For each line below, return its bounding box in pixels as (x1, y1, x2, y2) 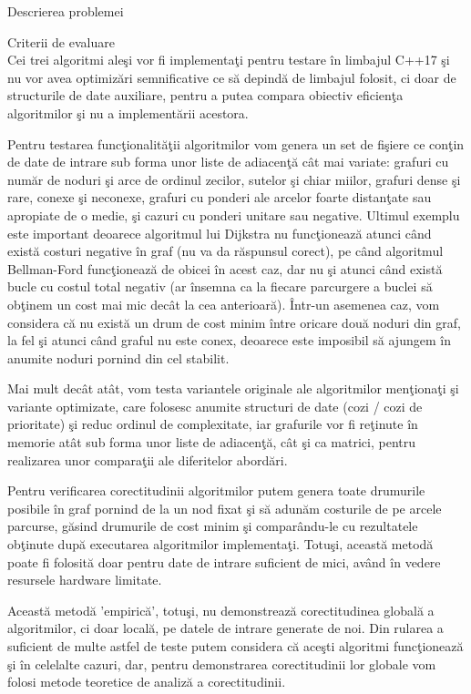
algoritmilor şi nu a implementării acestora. (7, 103, 249, 122)
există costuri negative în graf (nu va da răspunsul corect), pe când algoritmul (7, 241, 444, 260)
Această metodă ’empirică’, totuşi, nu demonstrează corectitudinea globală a (7, 600, 435, 619)
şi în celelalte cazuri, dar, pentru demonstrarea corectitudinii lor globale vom (7, 654, 436, 673)
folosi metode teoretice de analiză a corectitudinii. (7, 672, 286, 691)
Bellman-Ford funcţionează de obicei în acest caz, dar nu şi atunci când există (7, 259, 443, 278)
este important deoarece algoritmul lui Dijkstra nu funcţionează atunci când (7, 223, 432, 242)
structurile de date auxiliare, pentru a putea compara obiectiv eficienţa (7, 86, 404, 105)
